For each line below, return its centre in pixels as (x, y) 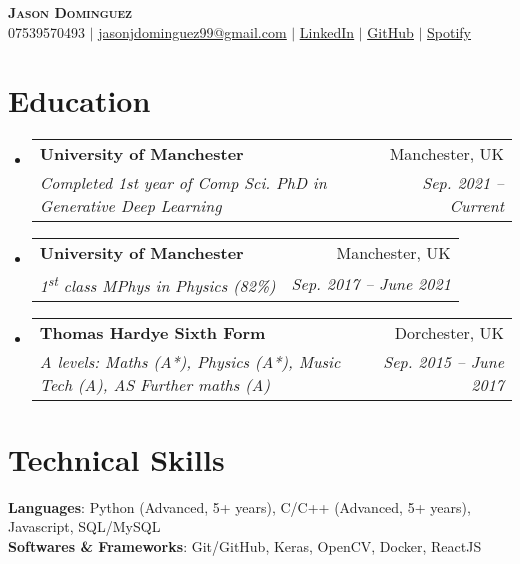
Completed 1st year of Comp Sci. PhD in (183, 183)
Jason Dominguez (70, 12)
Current (476, 206)
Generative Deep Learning (130, 206)
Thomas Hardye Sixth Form (152, 332)
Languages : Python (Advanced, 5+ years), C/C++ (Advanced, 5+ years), (239, 506)
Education (79, 100)
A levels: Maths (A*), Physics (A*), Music (190, 361)
